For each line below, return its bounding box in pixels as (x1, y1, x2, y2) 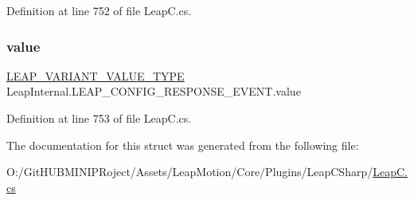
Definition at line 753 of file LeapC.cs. (6, 110, 192, 126)
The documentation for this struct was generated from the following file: (6, 136, 359, 153)
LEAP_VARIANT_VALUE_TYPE (6, 67, 185, 84)
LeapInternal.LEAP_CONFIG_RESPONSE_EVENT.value (6, 83, 301, 100)
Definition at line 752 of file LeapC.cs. (6, 2, 192, 18)
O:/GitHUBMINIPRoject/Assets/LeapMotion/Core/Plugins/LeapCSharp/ (6, 163, 373, 180)
